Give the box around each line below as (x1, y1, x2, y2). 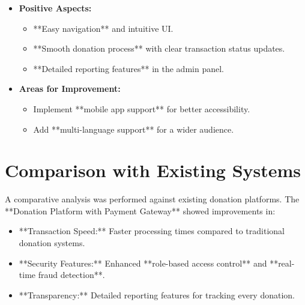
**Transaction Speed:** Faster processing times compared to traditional (19, 225, 285, 237)
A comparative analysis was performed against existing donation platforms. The (5, 193, 300, 205)
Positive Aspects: (19, 2, 92, 14)
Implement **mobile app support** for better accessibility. (33, 102, 250, 115)
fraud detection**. (38, 268, 105, 281)
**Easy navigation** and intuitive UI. (33, 22, 174, 34)
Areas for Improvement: (19, 82, 121, 95)
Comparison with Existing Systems (5, 158, 301, 183)
